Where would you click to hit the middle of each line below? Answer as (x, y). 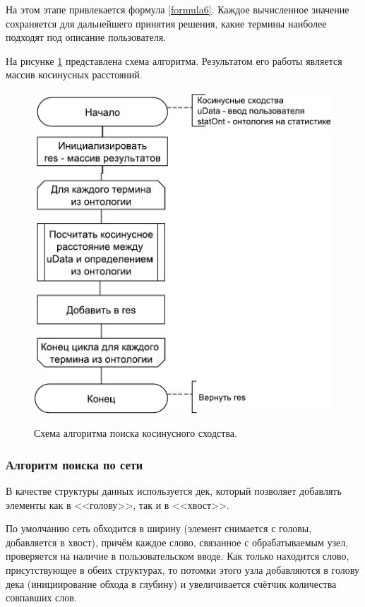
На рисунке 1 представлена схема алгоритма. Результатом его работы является (174, 60)
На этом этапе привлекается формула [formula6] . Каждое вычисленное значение (178, 9)
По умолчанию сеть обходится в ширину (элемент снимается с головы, (159, 528)
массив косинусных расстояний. (74, 74)
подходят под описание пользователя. (86, 37)
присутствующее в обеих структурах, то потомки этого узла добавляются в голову (182, 569)
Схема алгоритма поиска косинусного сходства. (136, 433)
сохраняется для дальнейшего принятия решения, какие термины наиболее (166, 23)
